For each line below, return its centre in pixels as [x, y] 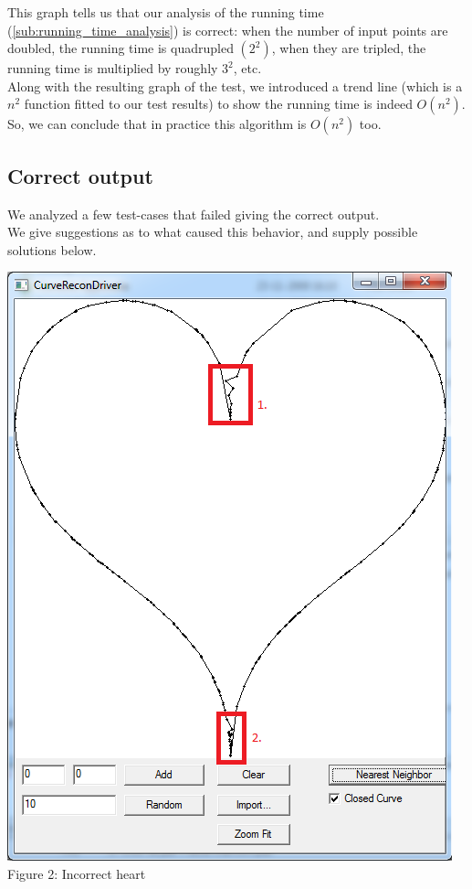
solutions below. [52, 249]
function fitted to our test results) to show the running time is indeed [218, 104]
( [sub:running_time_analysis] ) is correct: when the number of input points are [228, 30]
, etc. [247, 68]
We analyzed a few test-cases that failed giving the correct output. [194, 214]
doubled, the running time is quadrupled [121, 48]
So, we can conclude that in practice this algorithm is [157, 124]
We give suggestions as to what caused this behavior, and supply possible [213, 232]
